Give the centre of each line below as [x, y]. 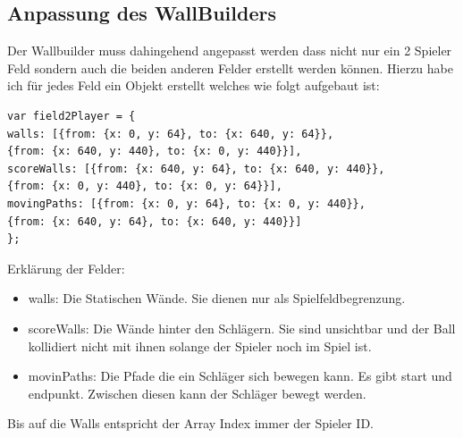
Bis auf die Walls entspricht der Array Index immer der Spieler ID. [191, 423]
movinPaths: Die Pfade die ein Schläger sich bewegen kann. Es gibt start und [240, 376]
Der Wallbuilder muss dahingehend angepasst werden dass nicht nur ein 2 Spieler [230, 51]
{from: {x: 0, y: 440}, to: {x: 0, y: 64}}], [145, 186]
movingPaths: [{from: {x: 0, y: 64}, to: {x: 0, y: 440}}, [186, 203]
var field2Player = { [72, 116]
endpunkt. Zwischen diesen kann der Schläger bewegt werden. [197, 393]
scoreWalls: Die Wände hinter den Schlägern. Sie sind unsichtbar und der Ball [242, 328]
